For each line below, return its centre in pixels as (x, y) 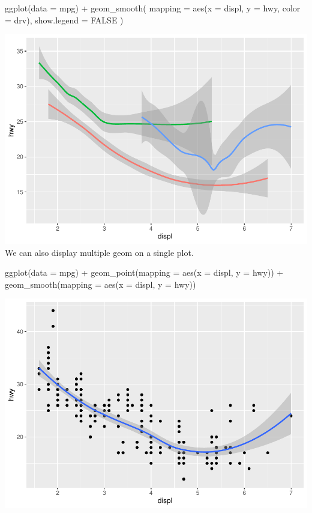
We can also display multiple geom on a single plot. (99, 252)
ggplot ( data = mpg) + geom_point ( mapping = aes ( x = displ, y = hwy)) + (144, 272)
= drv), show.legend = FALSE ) (64, 20)
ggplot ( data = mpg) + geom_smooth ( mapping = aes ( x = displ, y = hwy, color (153, 8)
